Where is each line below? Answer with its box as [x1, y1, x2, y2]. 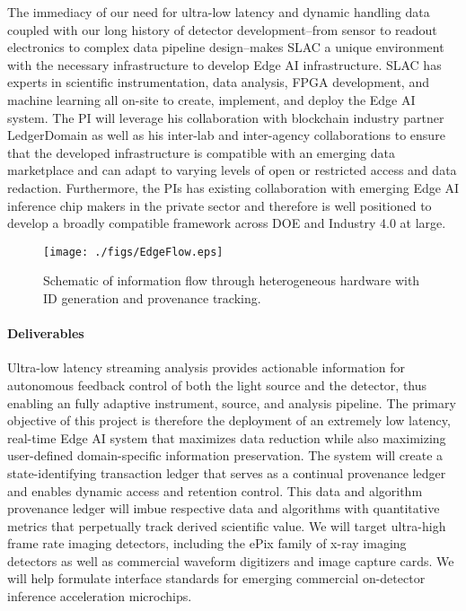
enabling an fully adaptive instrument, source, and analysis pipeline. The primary [7, 393, 456, 412]
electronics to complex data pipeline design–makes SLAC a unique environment [7, 38, 444, 57]
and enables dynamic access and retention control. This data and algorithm [7, 481, 423, 500]
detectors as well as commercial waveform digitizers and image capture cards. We [7, 551, 454, 570]
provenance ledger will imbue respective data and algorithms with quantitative [7, 499, 440, 518]
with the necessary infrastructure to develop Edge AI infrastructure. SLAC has [7, 55, 442, 74]
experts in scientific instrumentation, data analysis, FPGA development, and [7, 73, 429, 92]
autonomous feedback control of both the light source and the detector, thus [7, 375, 427, 394]
